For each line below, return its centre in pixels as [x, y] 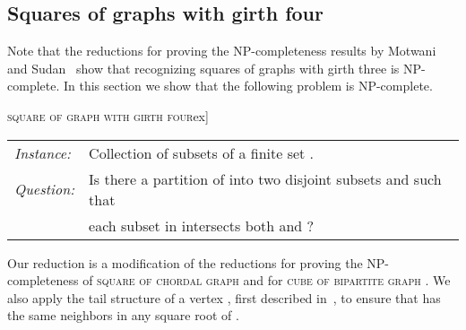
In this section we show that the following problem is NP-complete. [248, 86]
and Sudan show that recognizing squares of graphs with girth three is [203, 68]
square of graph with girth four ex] [108, 115]
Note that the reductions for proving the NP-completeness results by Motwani [222, 51]
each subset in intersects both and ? [202, 225]
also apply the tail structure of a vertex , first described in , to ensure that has [224, 297]
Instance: [43, 152]
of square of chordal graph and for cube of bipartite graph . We [267, 280]
